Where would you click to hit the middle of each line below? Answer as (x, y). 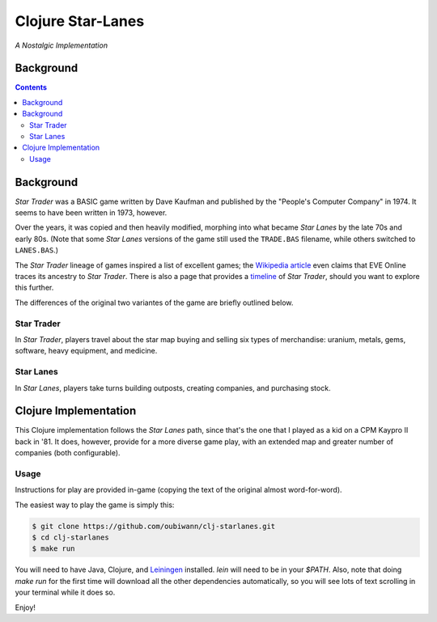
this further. (34, 288)
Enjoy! (25, 607)
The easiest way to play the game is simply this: (95, 505)
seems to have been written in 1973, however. (91, 213)
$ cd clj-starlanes (70, 537)
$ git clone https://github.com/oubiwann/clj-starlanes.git (154, 526)
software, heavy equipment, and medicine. (86, 351)
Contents (31, 87)
